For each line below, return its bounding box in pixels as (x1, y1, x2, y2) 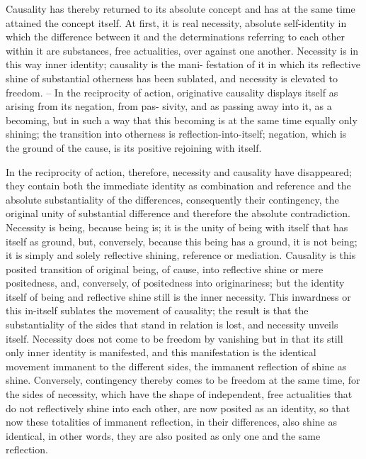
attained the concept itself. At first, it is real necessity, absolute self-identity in (6, 15, 347, 30)
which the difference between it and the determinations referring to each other (6, 29, 345, 44)
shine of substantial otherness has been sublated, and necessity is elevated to (6, 70, 338, 85)
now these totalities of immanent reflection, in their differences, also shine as (6, 414, 337, 429)
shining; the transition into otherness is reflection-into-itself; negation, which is (6, 126, 347, 141)
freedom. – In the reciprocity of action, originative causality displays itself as (6, 84, 338, 99)
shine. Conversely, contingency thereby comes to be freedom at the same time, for (6, 372, 360, 387)
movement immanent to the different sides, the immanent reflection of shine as (6, 358, 347, 373)
